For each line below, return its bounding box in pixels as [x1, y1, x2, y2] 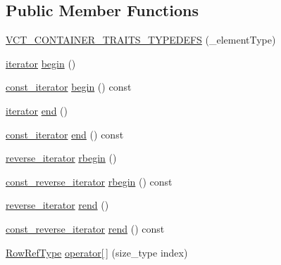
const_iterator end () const [6, 127, 124, 141]
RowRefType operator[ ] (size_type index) [6, 245, 188, 259]
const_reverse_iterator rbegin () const [6, 174, 173, 188]
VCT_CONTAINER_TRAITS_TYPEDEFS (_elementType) [6, 32, 276, 47]
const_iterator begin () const [6, 79, 132, 94]
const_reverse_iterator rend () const [6, 221, 165, 235]
